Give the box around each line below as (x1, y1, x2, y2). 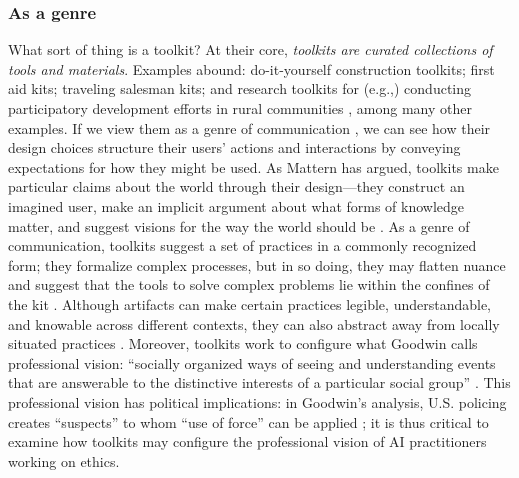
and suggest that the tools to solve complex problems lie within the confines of (8, 274, 490, 295)
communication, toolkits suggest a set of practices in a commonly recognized (8, 235, 477, 256)
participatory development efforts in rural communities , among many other (8, 98, 472, 118)
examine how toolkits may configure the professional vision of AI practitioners (8, 431, 487, 452)
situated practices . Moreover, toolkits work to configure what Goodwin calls (8, 333, 478, 354)
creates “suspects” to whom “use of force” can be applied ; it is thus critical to (8, 411, 489, 432)
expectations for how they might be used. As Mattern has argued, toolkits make (8, 156, 499, 177)
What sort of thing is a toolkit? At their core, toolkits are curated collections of (8, 39, 493, 60)
